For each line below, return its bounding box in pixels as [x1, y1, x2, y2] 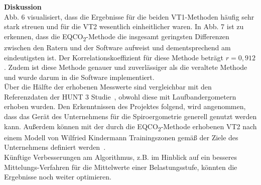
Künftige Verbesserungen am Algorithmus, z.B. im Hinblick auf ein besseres [4, 151, 237, 162]
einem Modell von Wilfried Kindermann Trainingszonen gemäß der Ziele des [4, 132, 238, 142]
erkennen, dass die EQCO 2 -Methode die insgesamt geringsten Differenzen [4, 31, 229, 43]
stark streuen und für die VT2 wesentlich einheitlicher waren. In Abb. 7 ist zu [4, 21, 244, 32]
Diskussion [4, 2, 42, 12]
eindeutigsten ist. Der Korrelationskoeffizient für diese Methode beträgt [4, 52, 224, 62]
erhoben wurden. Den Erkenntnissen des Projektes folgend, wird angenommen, [4, 101, 246, 112]
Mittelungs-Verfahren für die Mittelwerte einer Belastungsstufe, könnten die [4, 161, 237, 172]
